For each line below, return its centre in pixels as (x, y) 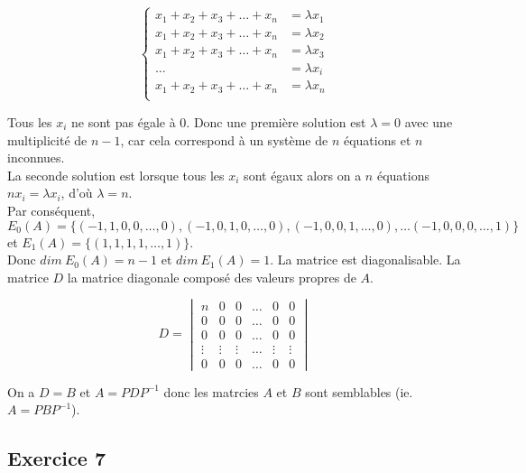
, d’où (77, 193)
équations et (377, 139)
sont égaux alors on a (303, 175)
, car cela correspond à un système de (224, 139)
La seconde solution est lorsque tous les (116, 175)
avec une (429, 121)
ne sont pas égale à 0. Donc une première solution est (219, 121)
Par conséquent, (51, 210)
